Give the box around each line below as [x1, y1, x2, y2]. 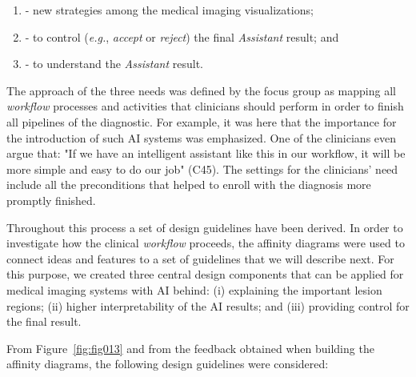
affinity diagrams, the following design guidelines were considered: [6, 355, 329, 372]
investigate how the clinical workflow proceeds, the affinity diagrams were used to [6, 235, 405, 251]
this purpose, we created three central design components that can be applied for [6, 266, 404, 283]
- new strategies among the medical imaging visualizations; [25, 2, 314, 18]
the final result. [6, 313, 82, 330]
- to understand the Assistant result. [25, 55, 203, 72]
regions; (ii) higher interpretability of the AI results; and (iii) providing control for [6, 297, 410, 314]
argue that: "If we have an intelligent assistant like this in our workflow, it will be [6, 145, 406, 162]
